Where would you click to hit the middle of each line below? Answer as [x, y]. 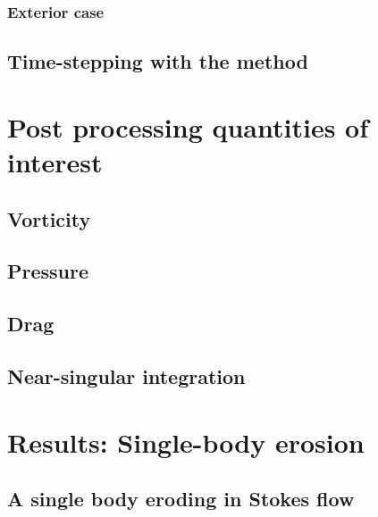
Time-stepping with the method [158, 61]
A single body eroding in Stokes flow [181, 499]
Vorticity [49, 218]
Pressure [48, 271]
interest [55, 162]
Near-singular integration [126, 375]
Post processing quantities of [188, 126]
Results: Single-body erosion [186, 442]
